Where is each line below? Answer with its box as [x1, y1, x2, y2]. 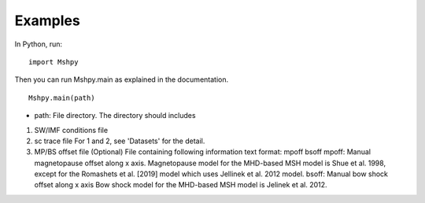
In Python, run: [14, 39, 63, 49]
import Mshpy [28, 57, 79, 66]
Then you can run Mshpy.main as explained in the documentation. [14, 75, 228, 84]
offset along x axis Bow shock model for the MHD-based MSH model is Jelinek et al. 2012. [34, 180, 327, 190]
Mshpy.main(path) [28, 93, 95, 102]
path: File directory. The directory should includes [34, 111, 196, 120]
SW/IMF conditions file [34, 125, 109, 135]
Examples [14, 12, 80, 29]
